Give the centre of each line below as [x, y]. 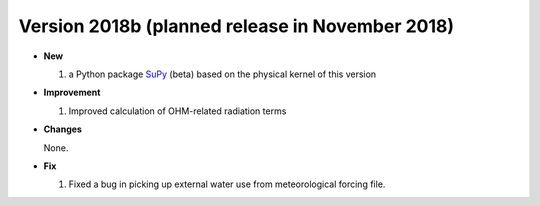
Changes [62, 129]
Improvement [72, 92]
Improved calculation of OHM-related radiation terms [177, 111]
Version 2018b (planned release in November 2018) [236, 26]
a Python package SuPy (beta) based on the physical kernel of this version [222, 74]
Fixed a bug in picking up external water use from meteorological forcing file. [227, 184]
